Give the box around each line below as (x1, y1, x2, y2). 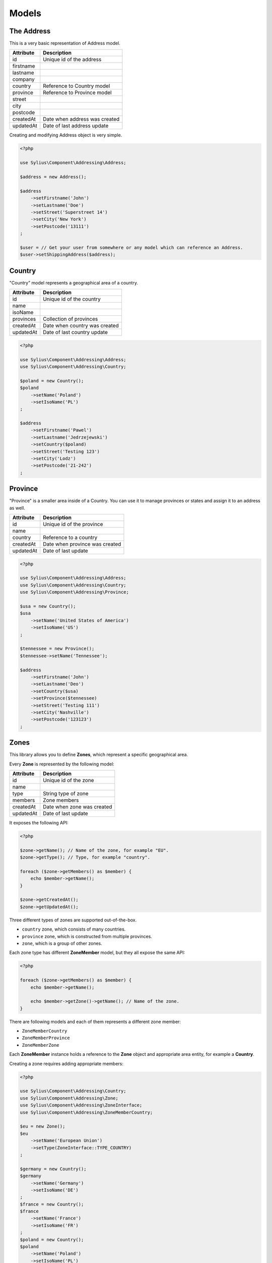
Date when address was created (43, 116, 120, 123)
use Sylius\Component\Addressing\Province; (20, 589, 129, 595)
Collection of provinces (43, 316, 98, 323)
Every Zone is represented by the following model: (9, 761, 114, 767)
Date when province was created (43, 541, 121, 548)
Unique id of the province (43, 521, 103, 528)
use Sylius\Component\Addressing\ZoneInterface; (20, 1102, 143, 1108)
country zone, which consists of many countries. (22, 926, 126, 932)
